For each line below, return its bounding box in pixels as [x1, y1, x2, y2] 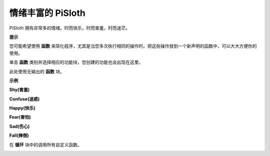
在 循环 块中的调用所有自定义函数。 [9, 142, 82, 148]
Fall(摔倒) [9, 133, 29, 139]
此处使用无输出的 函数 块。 [9, 68, 64, 74]
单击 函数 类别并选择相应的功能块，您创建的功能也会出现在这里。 [9, 59, 143, 65]
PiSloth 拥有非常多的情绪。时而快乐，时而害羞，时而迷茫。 [9, 25, 130, 31]
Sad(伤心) [9, 123, 30, 129]
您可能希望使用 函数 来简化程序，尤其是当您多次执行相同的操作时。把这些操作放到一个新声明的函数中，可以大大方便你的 [9, 43, 257, 49]
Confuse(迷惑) [9, 96, 40, 102]
